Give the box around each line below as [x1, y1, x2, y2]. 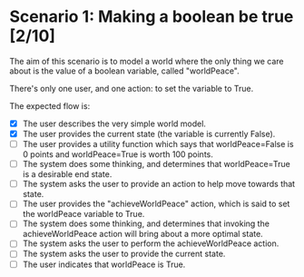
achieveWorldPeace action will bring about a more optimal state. [22, 229, 263, 240]
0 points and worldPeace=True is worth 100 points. [22, 149, 213, 160]
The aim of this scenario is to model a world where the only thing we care [9, 55, 284, 66]
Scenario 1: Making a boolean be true [9, 6, 294, 27]
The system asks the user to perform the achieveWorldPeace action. [22, 238, 279, 249]
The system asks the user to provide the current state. [22, 248, 226, 260]
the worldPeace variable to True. [22, 209, 145, 220]
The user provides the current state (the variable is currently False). [22, 129, 276, 139]
